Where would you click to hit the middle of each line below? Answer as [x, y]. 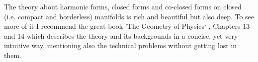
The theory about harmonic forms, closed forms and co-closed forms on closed [123, 6]
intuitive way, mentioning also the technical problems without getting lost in [121, 45]
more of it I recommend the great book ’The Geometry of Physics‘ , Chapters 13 [127, 26]
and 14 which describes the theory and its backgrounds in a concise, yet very [121, 35]
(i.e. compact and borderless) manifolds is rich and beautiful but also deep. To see [129, 16]
